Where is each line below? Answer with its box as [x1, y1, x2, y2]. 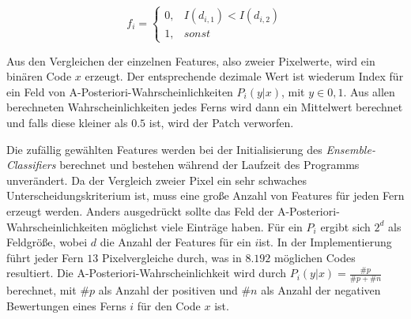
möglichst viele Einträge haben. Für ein [111, 218, 303, 235]
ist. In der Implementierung [258, 234, 392, 250]
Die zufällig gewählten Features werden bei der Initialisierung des [6, 141, 322, 157]
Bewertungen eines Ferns [6, 297, 126, 313]
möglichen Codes [274, 249, 356, 265]
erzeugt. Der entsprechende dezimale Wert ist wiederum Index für [85, 68, 404, 84]
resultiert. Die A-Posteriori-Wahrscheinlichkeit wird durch [6, 265, 287, 281]
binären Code [6, 68, 72, 84]
